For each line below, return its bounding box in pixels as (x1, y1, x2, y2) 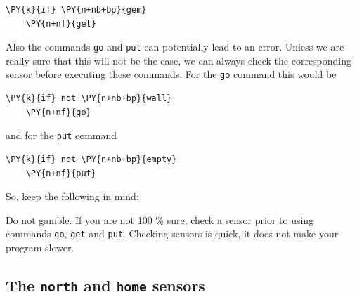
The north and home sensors (6, 274, 205, 296)
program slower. (6, 239, 74, 254)
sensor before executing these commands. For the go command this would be (6, 67, 337, 81)
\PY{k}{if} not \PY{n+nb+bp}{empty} (6, 154, 177, 164)
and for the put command (6, 128, 117, 143)
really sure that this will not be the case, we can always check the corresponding (6, 53, 352, 67)
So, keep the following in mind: (6, 189, 139, 204)
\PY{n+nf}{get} (25, 18, 96, 29)
